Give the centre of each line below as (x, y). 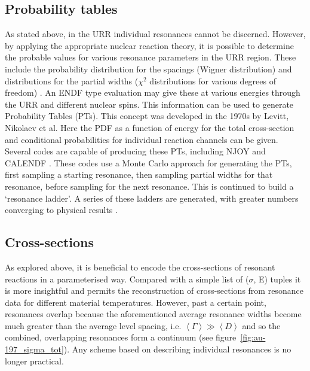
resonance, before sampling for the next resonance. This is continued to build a (149, 186)
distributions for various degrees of (213, 80)
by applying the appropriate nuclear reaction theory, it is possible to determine (149, 45)
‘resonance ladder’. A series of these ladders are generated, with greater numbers (152, 198)
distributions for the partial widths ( (72, 80)
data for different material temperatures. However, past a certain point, (136, 302)
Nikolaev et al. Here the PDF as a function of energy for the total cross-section (150, 127)
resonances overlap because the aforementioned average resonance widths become (153, 314)
